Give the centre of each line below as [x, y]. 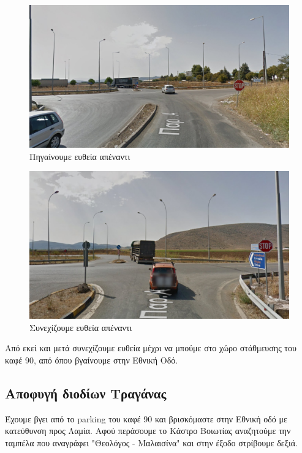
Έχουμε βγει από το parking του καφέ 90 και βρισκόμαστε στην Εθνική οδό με [146, 418]
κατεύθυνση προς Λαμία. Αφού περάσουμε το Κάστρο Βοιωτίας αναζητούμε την [148, 431]
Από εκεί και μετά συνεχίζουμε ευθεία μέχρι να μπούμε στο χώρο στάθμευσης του [151, 348]
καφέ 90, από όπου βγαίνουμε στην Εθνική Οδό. [92, 360]
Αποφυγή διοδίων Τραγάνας [86, 393]
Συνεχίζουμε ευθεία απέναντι [81, 327]
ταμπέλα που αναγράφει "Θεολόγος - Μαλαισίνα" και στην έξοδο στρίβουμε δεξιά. [151, 443]
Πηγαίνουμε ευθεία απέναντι [80, 156]
